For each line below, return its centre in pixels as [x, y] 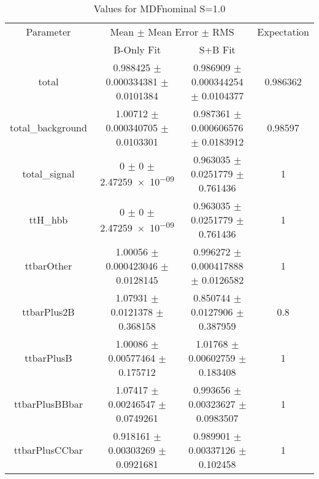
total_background [48, 127]
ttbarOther [48, 266]
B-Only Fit [137, 49]
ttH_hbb [48, 220]
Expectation [283, 32]
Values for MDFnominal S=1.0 [159, 8]
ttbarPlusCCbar [48, 450]
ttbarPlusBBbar [48, 404]
